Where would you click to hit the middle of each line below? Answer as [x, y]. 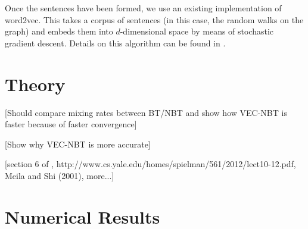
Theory [35, 84]
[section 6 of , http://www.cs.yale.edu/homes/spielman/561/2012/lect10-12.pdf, [150, 164]
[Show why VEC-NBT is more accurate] [78, 144]
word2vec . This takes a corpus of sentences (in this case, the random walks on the [154, 19]
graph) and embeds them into [59, 31]
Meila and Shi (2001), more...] [60, 175]
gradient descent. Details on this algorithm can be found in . [115, 43]
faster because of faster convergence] [71, 124]
